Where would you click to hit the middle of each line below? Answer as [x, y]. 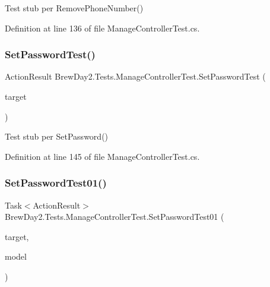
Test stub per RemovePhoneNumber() [74, 8]
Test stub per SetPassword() [57, 136]
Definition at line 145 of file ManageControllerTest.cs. [102, 156]
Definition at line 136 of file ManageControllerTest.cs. [102, 28]
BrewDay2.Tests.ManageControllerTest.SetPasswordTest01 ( [115, 217]
